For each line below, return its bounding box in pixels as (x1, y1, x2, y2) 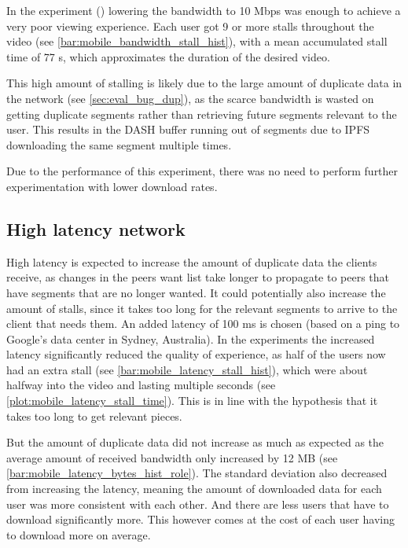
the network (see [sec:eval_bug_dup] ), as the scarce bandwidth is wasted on (6, 90, 374, 106)
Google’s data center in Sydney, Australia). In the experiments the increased (6, 330, 375, 347)
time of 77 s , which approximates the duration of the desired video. (6, 48, 330, 64)
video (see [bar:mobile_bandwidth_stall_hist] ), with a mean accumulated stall (6, 33, 388, 50)
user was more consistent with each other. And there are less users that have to (6, 495, 389, 512)
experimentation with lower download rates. (6, 178, 218, 194)
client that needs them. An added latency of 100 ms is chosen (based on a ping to (6, 315, 400, 332)
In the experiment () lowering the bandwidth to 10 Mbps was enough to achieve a (6, 2, 401, 18)
